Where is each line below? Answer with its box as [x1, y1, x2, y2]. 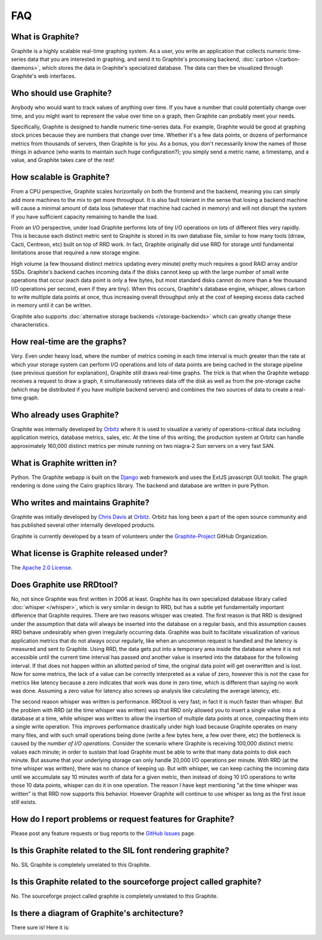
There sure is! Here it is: [11, 923, 70, 931]
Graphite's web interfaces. [11, 72, 76, 80]
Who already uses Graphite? [11, 410, 119, 420]
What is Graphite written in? [11, 457, 117, 468]
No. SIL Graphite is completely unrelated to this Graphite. [11, 861, 151, 868]
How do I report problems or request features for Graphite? [11, 814, 235, 824]
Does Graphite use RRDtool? [11, 579, 119, 589]
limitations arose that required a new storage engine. [11, 249, 141, 256]
